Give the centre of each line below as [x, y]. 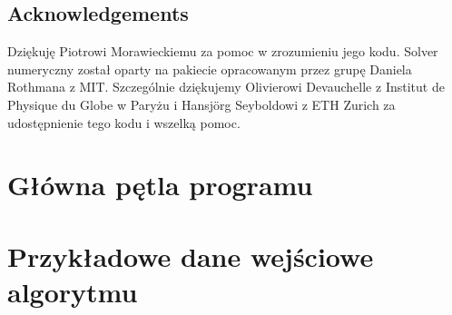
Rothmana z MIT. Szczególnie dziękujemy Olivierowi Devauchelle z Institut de [226, 87]
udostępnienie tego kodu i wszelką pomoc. [124, 122]
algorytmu [73, 291]
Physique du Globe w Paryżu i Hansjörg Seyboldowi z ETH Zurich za [201, 104]
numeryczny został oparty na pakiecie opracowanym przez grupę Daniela [210, 69]
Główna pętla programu [160, 185]
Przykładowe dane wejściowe [191, 256]
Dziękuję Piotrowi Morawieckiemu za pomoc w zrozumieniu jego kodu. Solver [223, 51]
